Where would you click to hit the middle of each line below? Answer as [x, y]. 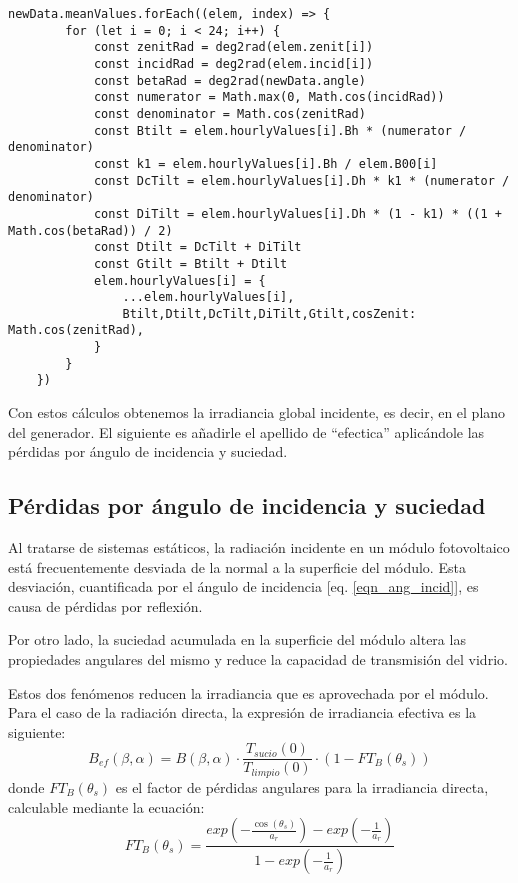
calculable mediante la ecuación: [106, 806]
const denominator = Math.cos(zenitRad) [229, 113]
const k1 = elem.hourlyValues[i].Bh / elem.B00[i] [265, 163]
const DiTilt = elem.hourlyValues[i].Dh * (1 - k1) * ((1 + [297, 213]
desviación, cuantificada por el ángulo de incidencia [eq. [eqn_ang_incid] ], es [243, 586]
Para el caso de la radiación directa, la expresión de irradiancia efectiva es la [242, 712]
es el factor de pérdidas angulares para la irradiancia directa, [302, 786]
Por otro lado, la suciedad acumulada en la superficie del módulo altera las [237, 639]
